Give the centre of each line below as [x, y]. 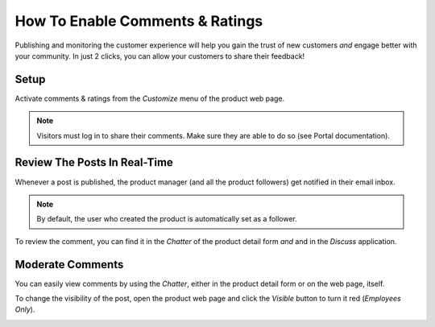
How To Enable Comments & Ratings [139, 21]
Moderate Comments [69, 265]
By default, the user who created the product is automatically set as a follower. [167, 219]
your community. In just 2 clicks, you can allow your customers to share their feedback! [160, 56]
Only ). [25, 309]
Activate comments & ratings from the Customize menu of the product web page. [150, 98]
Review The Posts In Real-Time [94, 162]
